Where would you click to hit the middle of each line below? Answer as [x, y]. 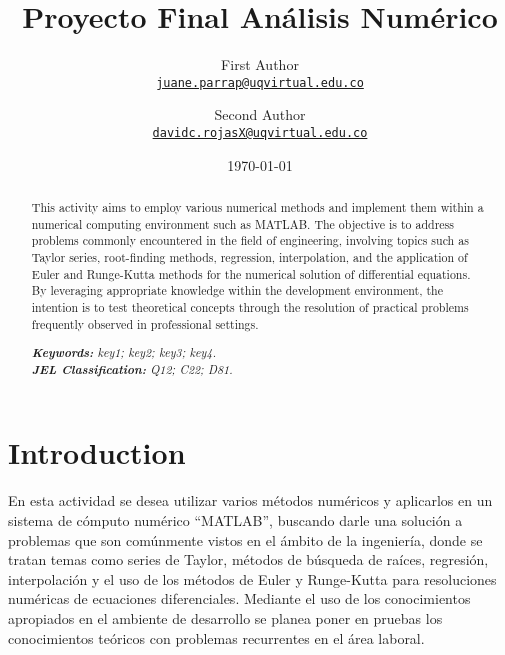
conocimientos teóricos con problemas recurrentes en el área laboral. [216, 637]
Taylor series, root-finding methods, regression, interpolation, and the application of [249, 256]
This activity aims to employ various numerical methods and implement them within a [257, 207]
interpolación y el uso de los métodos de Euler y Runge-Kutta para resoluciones [252, 578]
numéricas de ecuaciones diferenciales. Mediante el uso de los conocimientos [239, 598]
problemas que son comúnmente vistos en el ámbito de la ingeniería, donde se [245, 539]
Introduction [97, 452]
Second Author [260, 114]
